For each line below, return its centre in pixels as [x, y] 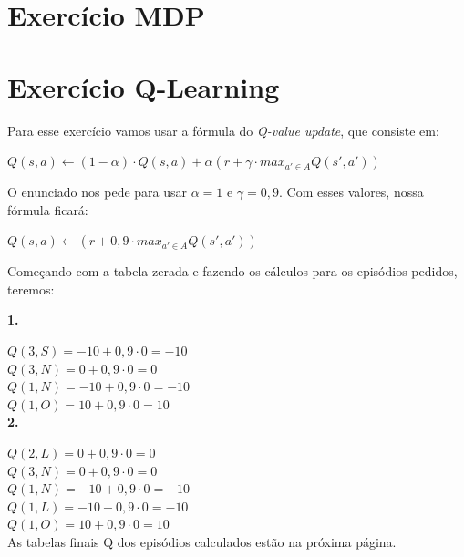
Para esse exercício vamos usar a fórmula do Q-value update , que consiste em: [223, 130]
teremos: [31, 289]
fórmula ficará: [48, 209]
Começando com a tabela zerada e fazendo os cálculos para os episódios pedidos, [232, 271]
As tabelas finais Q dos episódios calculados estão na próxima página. [202, 542]
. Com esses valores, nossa [351, 192]
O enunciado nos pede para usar [98, 192]
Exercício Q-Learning [144, 86]
